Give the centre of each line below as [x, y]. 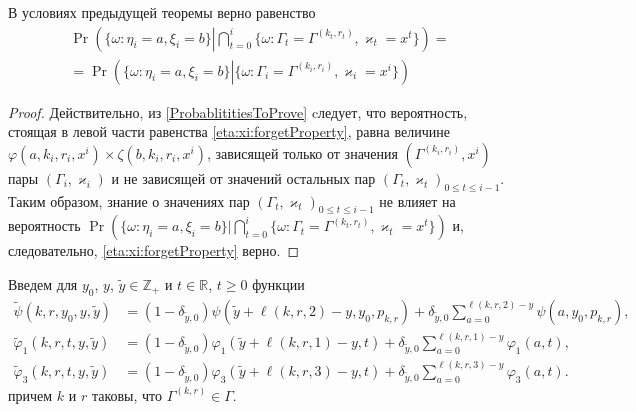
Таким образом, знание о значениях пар [129, 200]
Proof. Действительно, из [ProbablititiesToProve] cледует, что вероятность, [238, 111]
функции [278, 284]
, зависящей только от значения [302, 152]
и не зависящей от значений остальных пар [243, 177]
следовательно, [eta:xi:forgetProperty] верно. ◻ [154, 250]
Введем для [43, 284]
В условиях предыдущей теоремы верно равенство [162, 12]
